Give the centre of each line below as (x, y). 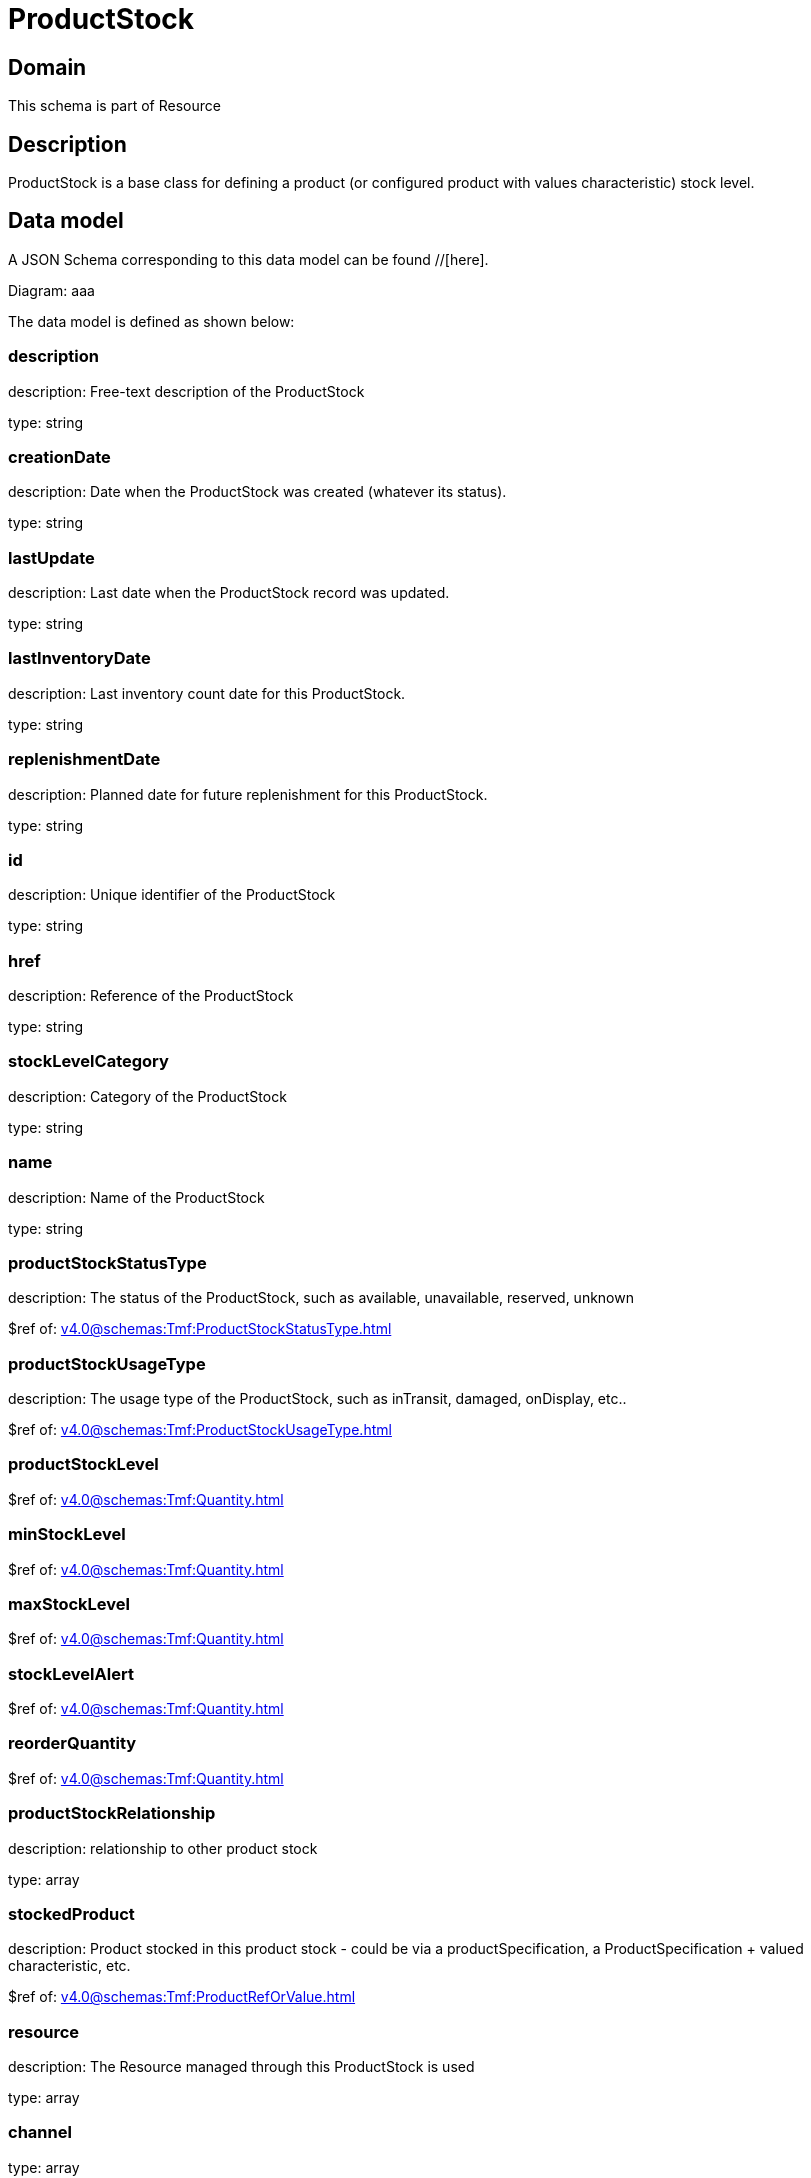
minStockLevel (67, 1534)
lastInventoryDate (79, 658)
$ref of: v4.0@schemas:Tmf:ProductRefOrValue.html (182, 1997)
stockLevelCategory (88, 1061)
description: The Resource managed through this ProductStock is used (241, 2067)
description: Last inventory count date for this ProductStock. (207, 693)
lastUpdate (51, 557)
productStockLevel (83, 1464)
